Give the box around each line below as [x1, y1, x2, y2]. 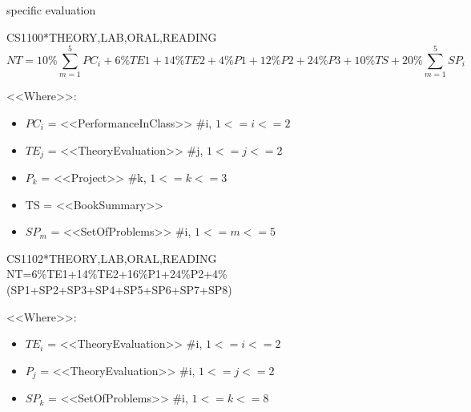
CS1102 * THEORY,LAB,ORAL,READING [6, 249, 217, 266]
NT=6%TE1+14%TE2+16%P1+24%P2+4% [6, 265, 227, 282]
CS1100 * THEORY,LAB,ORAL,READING [6, 28, 217, 45]
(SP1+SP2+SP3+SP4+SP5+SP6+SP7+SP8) [6, 281, 232, 297]
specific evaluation [6, 2, 96, 18]
